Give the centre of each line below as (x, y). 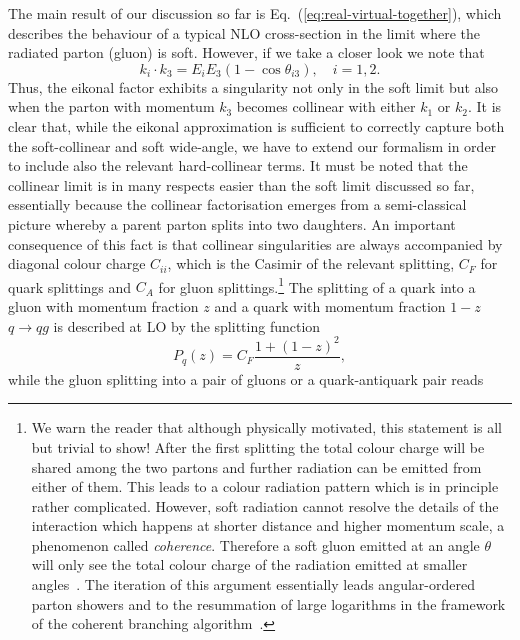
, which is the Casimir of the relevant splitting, (311, 263)
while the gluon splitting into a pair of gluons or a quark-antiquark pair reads (246, 378)
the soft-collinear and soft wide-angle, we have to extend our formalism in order (252, 145)
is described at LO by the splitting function (187, 325)
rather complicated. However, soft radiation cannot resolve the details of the (265, 505)
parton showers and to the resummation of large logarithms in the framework (268, 603)
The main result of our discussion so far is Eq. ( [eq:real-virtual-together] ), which (255, 13)
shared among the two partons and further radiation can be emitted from (256, 466)
